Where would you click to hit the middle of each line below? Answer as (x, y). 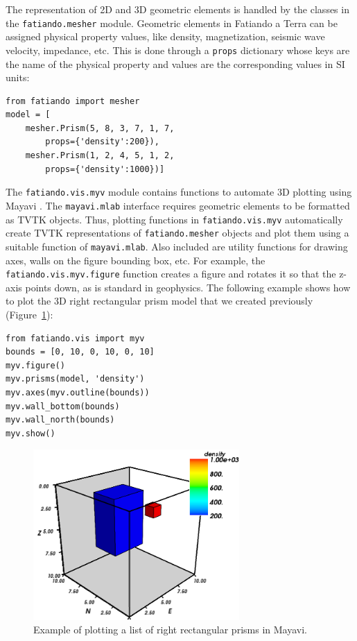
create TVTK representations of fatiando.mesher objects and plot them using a (177, 233)
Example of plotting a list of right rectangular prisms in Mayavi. (170, 630)
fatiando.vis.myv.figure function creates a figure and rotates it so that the (171, 274)
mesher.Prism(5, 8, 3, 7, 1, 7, (100, 128)
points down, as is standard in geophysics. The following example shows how (188, 287)
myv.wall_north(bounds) (60, 420)
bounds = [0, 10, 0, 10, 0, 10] (80, 352)
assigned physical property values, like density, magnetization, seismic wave (165, 36)
